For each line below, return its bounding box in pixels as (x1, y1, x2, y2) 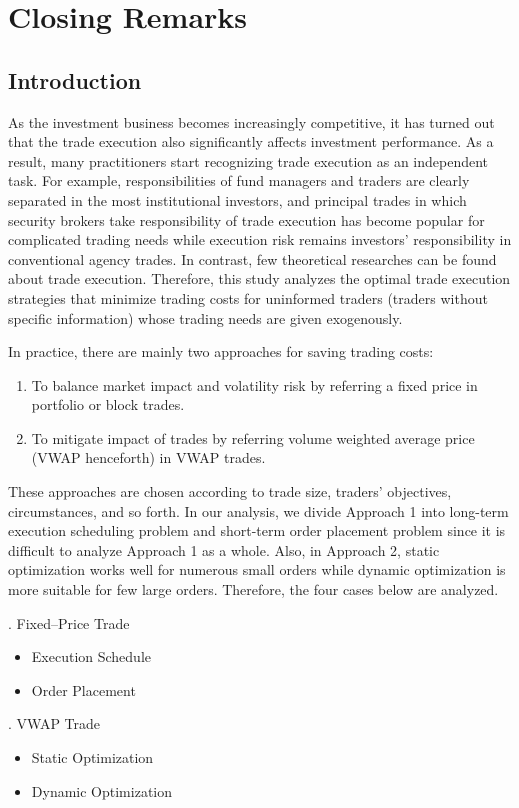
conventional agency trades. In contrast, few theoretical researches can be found (8, 248, 497, 269)
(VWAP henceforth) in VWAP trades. (31, 447, 266, 468)
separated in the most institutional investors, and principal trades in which (8, 189, 467, 210)
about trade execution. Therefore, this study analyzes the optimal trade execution (8, 268, 511, 289)
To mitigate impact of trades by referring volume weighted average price (31, 427, 475, 448)
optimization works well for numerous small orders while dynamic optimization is (8, 559, 506, 580)
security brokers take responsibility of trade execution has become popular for (8, 209, 485, 230)
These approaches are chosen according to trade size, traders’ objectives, (8, 481, 452, 502)
